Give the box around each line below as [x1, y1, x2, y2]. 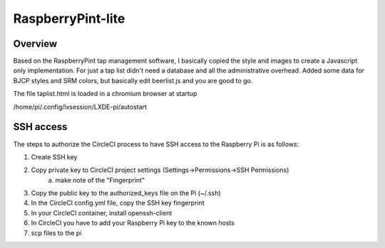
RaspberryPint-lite [13, 11, 125, 26]
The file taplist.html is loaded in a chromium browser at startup [13, 90, 197, 98]
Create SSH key [31, 153, 78, 161]
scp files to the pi [31, 228, 82, 237]
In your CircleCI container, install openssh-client [31, 208, 173, 217]
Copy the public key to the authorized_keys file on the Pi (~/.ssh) [31, 189, 221, 198]
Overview [13, 38, 58, 50]
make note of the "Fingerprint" [55, 176, 145, 184]
